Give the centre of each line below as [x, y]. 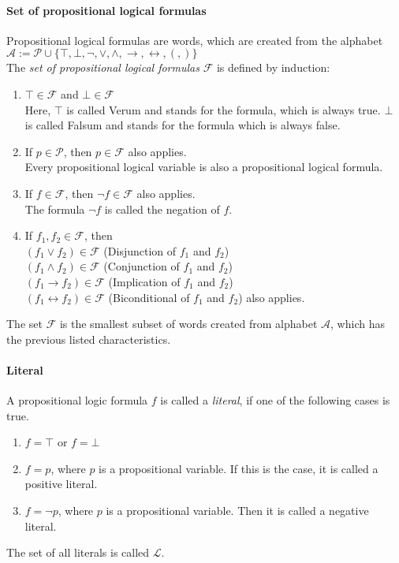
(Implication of [144, 281]
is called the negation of [162, 209]
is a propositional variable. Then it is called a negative [237, 511]
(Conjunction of [142, 266]
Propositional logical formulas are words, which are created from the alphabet [195, 40]
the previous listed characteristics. [89, 339]
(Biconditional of [149, 297]
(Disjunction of [140, 250]
